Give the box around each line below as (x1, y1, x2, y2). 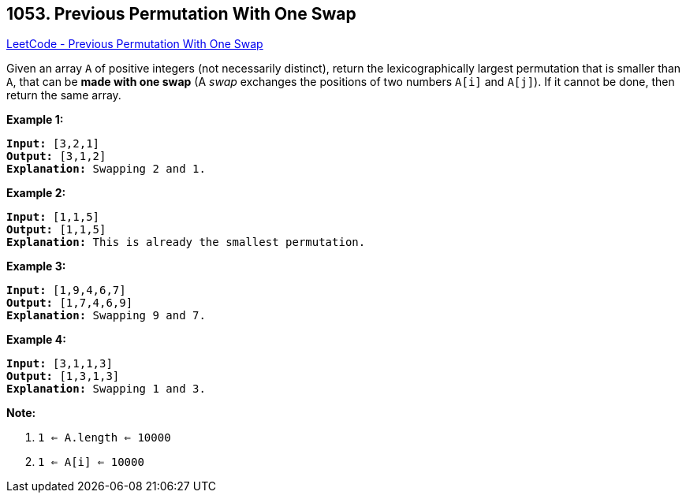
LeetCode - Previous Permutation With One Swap (6, 37, 263, 51)
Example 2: (6, 186, 66, 200)
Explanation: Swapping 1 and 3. (6, 382, 206, 396)
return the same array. (6, 88, 121, 102)
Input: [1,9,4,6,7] (6, 284, 126, 297)
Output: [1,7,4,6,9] (6, 296, 133, 310)
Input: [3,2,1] (6, 137, 100, 151)
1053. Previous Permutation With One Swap (6, 4, 356, 24)
